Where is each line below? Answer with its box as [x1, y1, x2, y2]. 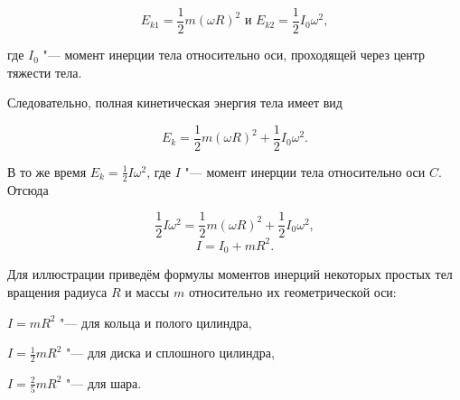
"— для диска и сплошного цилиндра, [66, 343, 275, 362]
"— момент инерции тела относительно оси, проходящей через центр [42, 45, 426, 64]
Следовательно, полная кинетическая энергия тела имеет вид [7, 93, 343, 112]
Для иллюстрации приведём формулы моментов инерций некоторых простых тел [7, 265, 453, 284]
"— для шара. [66, 373, 142, 392]
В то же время [7, 162, 87, 181]
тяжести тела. [7, 62, 82, 81]
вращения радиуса [7, 282, 108, 301]
